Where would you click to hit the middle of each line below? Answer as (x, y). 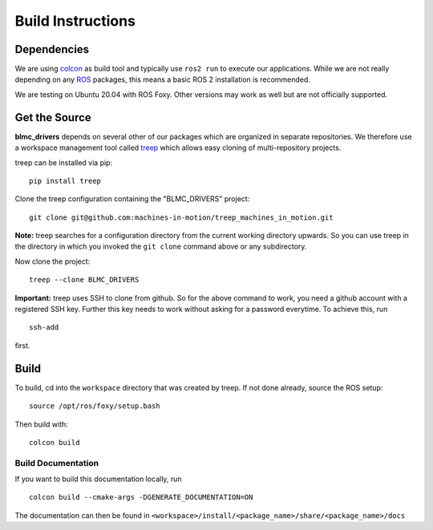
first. (22, 346)
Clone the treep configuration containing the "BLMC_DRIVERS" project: (132, 199)
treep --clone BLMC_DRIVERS (84, 280)
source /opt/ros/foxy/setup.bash (95, 406)
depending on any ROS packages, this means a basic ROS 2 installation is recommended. (162, 79)
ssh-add (44, 328)
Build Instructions (75, 21)
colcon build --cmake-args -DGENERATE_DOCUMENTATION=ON (141, 498)
